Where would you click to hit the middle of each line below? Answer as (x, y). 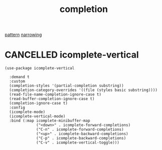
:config (17, 108)
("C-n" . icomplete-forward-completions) (80, 129)
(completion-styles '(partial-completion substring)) (66, 86)
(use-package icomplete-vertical (40, 68)
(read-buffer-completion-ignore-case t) (52, 99)
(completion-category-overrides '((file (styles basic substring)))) (83, 90)
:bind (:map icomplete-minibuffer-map (50, 121)
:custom (17, 81)
